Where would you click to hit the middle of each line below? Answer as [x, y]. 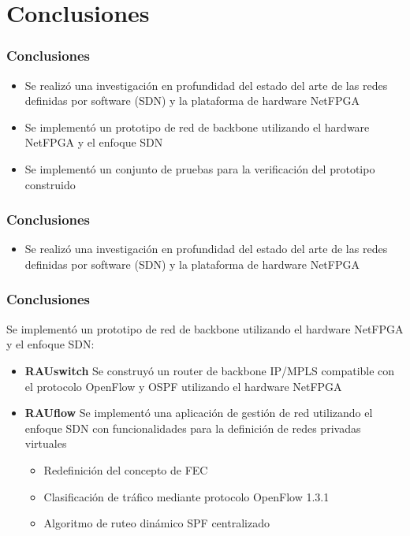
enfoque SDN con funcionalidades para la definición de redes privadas [193, 428]
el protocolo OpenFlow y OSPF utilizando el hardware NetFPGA [183, 386]
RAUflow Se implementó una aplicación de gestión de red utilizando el [199, 413]
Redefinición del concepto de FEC [126, 469]
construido [50, 184]
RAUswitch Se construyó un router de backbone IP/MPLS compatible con [210, 370]
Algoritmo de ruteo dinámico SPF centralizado [157, 523]
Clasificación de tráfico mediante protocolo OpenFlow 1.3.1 [186, 496]
